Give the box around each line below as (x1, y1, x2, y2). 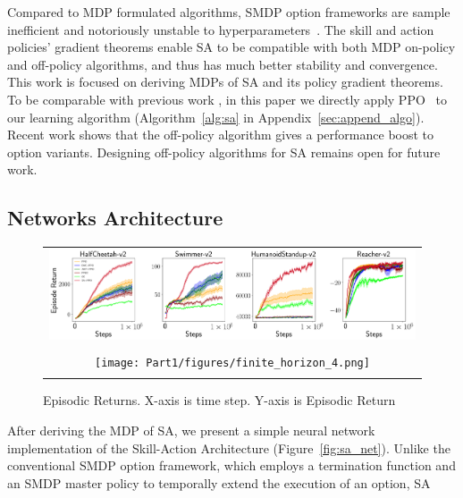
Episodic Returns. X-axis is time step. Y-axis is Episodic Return (43, 391, 396, 409)
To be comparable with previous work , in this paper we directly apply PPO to (7, 89, 447, 108)
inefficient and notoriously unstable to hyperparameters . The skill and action (7, 20, 434, 38)
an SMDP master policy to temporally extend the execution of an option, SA (7, 473, 431, 492)
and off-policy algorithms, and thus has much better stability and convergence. (7, 55, 438, 73)
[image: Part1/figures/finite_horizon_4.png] (95, 356, 370, 369)
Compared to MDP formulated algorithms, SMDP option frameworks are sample (7, 3, 450, 21)
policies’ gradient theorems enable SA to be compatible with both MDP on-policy (7, 38, 456, 56)
